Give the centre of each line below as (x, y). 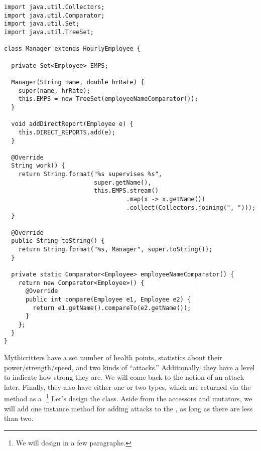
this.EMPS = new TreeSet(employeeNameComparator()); (108, 99)
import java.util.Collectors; (54, 7)
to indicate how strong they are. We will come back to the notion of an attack (124, 377)
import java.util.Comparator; (54, 15)
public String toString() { (58, 241)
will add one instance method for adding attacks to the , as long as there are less (128, 408)
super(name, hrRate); (54, 91)
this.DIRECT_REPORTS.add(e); (67, 132)
